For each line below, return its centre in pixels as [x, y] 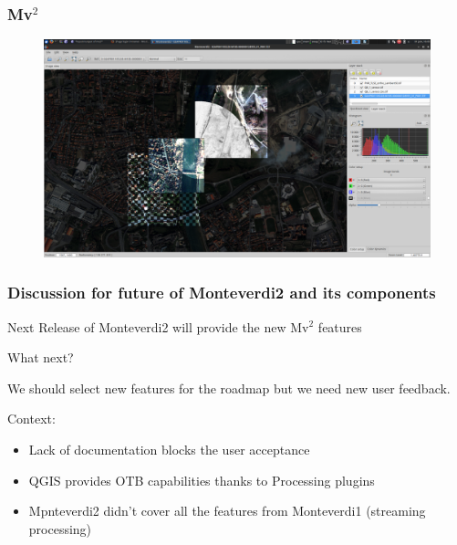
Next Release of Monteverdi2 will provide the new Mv [158, 326]
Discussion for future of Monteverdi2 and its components [222, 293]
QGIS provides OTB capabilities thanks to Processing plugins [202, 480]
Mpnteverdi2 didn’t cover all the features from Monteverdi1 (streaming [227, 511]
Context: [31, 419]
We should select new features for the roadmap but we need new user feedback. [229, 388]
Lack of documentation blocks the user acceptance [169, 449]
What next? [41, 357]
